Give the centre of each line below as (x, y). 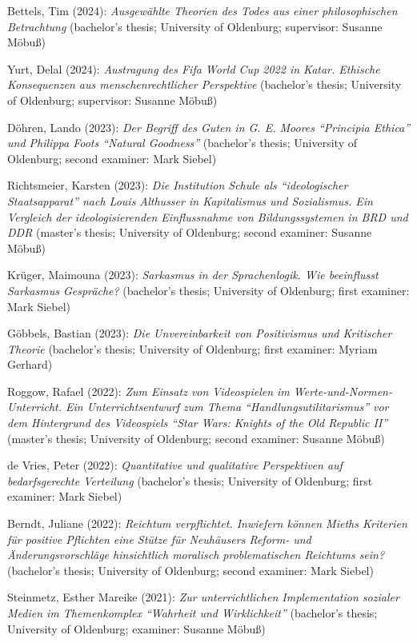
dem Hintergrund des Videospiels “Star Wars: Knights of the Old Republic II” (198, 423)
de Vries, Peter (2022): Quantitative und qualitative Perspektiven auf (175, 465)
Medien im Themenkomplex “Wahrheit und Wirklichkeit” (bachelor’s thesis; (192, 613)
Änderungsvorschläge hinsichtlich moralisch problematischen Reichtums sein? (196, 555)
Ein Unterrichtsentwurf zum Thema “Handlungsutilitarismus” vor (227, 407)
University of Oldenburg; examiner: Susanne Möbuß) (136, 628)
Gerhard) (30, 364)
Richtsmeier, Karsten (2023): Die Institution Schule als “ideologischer (178, 185)
